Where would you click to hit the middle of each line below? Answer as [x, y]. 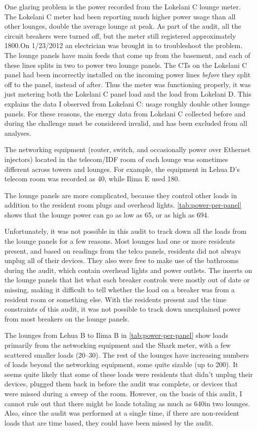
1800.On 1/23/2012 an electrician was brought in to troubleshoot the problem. [124, 45]
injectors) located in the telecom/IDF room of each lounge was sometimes [116, 159]
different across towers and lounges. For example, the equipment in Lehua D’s [122, 169]
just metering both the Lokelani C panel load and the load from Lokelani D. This [128, 94]
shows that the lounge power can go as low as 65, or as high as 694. [107, 214]
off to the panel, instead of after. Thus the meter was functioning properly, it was [128, 84]
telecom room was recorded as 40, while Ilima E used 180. [92, 179]
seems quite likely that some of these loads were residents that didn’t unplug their [129, 374]
